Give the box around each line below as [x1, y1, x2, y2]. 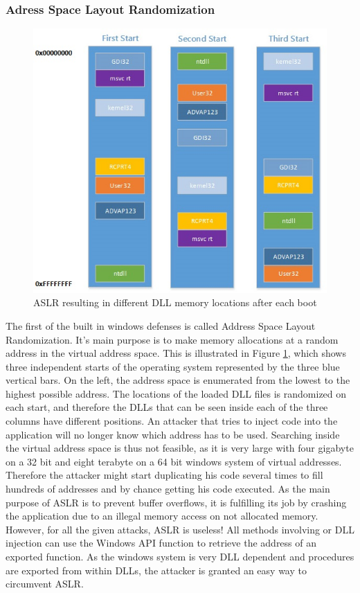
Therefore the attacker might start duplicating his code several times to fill [6, 468, 323, 482]
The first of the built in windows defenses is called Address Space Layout [6, 318, 316, 333]
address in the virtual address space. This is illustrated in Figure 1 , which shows [6, 346, 346, 360]
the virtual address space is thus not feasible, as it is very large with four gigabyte [6, 441, 354, 455]
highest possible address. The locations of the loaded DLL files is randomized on [6, 386, 347, 400]
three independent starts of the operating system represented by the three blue [6, 359, 340, 373]
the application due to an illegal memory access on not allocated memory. [6, 508, 318, 523]
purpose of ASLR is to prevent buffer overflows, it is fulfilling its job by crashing [6, 495, 347, 509]
